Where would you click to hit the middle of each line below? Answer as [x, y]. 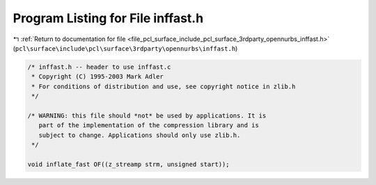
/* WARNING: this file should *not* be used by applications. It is [147, 115]
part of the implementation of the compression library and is [149, 126]
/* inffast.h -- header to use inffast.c [99, 67]
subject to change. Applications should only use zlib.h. [140, 135]
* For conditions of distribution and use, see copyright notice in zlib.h [164, 86]
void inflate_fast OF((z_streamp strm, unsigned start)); [128, 164]
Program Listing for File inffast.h [108, 18]
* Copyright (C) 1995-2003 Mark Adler [97, 77]
